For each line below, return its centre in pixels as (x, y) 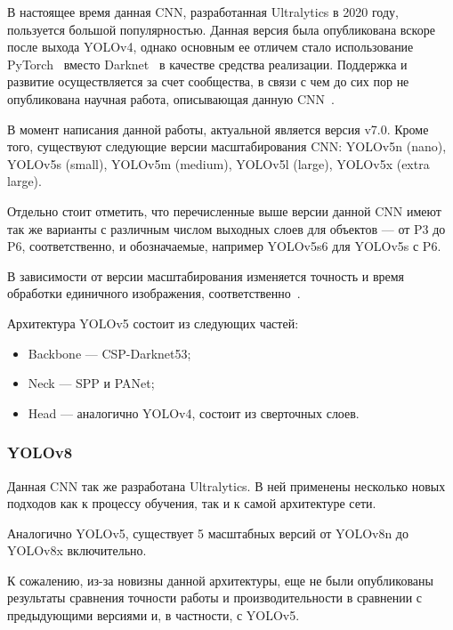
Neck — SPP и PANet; (91, 383)
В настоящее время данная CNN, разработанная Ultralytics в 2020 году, (203, 12)
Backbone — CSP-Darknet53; (109, 353)
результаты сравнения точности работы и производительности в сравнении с (215, 598)
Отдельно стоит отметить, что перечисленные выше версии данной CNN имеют (224, 210)
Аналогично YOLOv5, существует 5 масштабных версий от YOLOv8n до (208, 533)
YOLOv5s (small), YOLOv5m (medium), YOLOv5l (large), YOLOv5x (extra (218, 163)
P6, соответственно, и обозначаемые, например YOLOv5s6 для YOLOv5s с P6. (224, 246)
